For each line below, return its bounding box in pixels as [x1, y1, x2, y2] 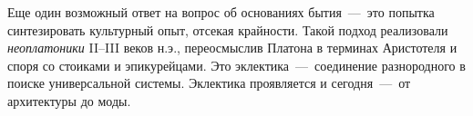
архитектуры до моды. [7, 91, 131, 110]
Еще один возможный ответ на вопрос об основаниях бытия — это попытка [7, 3, 435, 21]
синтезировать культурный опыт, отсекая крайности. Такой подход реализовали [7, 20, 448, 39]
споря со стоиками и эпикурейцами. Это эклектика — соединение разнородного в [7, 55, 466, 74]
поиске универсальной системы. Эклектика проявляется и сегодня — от [7, 73, 411, 92]
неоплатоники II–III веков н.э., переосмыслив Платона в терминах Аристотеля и [7, 38, 458, 57]
